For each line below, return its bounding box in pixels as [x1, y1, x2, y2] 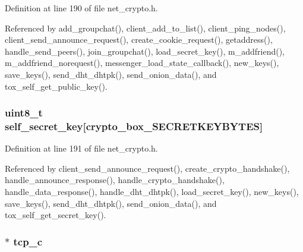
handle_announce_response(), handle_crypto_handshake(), [5, 174, 225, 186]
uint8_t [5, 105, 43, 120]
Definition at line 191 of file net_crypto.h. [5, 142, 158, 155]
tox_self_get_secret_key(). [5, 209, 106, 221]
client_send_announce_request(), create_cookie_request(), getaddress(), [5, 33, 273, 46]
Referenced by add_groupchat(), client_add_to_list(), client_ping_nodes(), [5, 21, 286, 34]
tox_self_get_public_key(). [5, 80, 108, 92]
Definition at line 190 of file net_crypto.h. [5, 2, 158, 14]
